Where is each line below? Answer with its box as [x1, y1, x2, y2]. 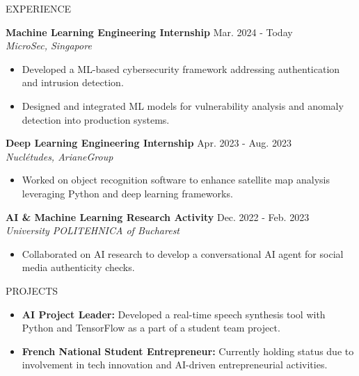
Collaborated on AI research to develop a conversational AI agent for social [22, 246, 344, 261]
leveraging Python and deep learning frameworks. [22, 186, 233, 200]
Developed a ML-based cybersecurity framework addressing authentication [22, 61, 340, 76]
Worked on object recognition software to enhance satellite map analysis [22, 172, 330, 187]
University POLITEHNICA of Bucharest [6, 223, 180, 238]
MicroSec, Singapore [6, 38, 92, 53]
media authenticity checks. [22, 260, 135, 275]
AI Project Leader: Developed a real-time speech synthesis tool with [22, 306, 326, 321]
